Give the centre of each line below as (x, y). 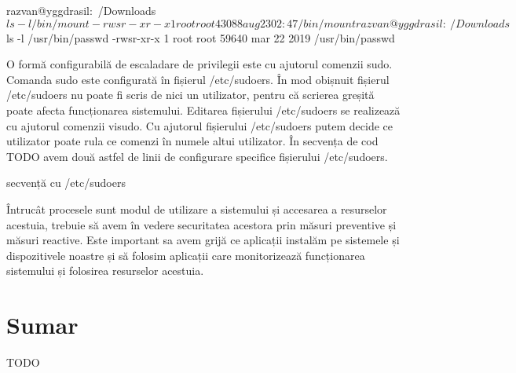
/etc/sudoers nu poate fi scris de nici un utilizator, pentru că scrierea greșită (190, 95)
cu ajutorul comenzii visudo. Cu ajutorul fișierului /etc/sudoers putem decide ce (200, 125)
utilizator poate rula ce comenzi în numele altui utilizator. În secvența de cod (192, 141)
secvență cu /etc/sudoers (66, 183)
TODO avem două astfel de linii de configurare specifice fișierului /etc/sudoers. (197, 156)
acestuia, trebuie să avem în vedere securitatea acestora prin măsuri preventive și (201, 224)
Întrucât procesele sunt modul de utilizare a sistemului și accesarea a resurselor (197, 208)
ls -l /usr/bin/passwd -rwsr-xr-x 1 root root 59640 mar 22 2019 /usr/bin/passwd (201, 37)
